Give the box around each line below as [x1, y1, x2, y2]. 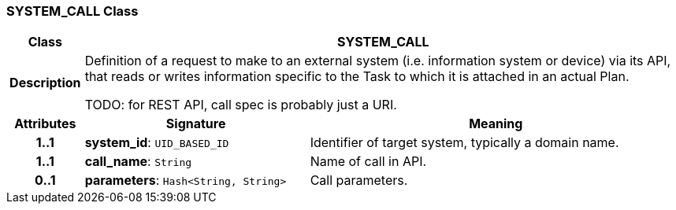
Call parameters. [310, 172, 408, 189]
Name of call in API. [310, 153, 427, 170]
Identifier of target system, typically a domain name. [310, 134, 619, 151]
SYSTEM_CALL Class [6, 3, 139, 19]
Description [9, 75, 81, 91]
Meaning [469, 116, 523, 132]
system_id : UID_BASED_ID [84, 134, 229, 151]
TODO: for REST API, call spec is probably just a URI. [84, 97, 397, 113]
